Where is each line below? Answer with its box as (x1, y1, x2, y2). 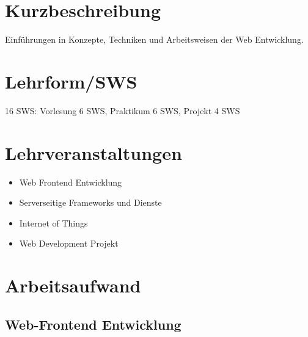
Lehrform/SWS (5, 68, 137, 93)
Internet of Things (19, 216, 88, 229)
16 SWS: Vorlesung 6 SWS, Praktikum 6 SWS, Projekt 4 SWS (5, 104, 240, 117)
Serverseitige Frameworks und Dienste (19, 196, 162, 209)
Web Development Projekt (19, 237, 119, 250)
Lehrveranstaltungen (5, 140, 182, 165)
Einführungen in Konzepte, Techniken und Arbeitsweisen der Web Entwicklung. (5, 33, 304, 46)
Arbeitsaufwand (5, 273, 141, 298)
